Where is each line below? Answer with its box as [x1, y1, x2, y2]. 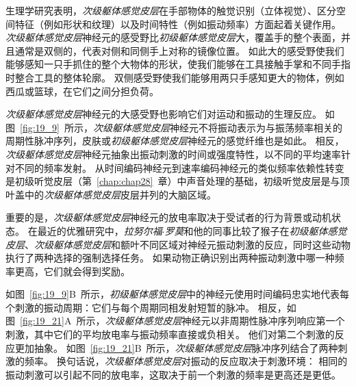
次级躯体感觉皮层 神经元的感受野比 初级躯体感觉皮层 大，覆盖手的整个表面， [5, 30, 341, 44]
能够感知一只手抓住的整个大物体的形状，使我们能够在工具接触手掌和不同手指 [5, 57, 351, 71]
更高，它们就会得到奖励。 [14, 263, 130, 278]
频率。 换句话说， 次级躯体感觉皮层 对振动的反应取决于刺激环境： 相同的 [24, 354, 348, 368]
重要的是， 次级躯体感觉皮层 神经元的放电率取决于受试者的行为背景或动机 [5, 210, 331, 224]
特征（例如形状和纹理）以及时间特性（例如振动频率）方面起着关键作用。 [14, 16, 341, 31]
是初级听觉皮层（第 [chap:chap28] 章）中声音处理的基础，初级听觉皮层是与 [5, 174, 340, 188]
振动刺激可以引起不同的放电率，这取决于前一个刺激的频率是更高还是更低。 [5, 367, 341, 381]
